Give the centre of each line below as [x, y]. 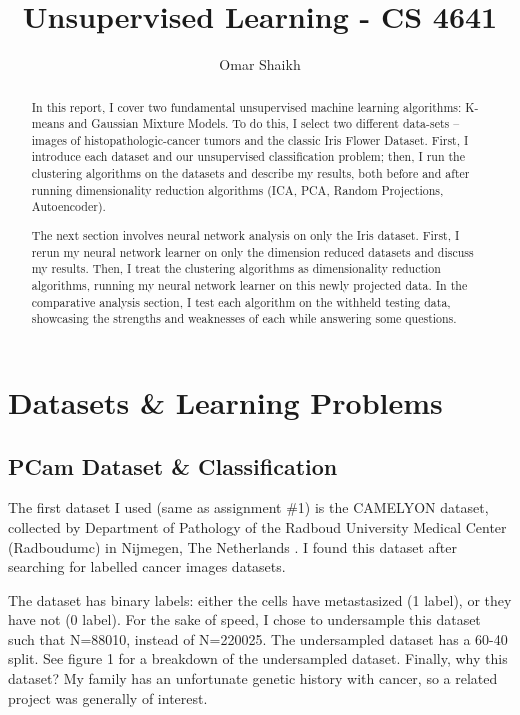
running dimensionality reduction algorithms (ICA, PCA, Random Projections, [237, 189]
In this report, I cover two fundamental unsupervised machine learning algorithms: [246, 106]
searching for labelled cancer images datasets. [147, 566]
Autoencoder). [68, 206]
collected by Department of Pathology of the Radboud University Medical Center [257, 526]
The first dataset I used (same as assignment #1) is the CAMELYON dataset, [248, 507]
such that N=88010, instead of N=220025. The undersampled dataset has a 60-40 [258, 638]
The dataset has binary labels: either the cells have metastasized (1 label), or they [260, 599]
